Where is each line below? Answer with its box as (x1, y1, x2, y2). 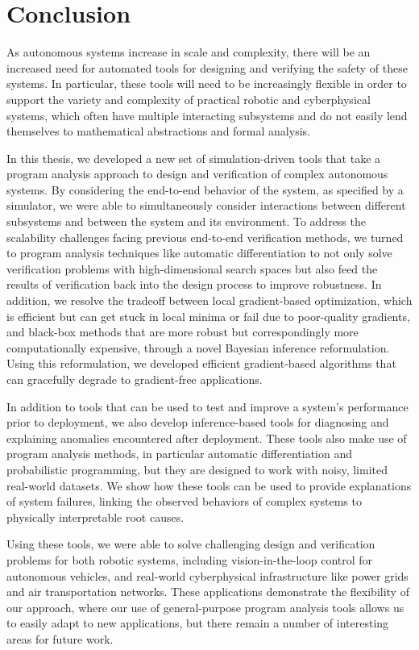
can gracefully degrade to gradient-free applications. (6, 371, 263, 387)
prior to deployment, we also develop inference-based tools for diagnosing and (6, 414, 389, 431)
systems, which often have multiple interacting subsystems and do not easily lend (6, 106, 408, 123)
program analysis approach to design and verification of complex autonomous (6, 165, 388, 182)
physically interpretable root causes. (6, 508, 185, 525)
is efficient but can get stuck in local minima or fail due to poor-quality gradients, (6, 307, 410, 324)
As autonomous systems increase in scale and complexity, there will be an (6, 44, 371, 60)
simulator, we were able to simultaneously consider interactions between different (6, 197, 406, 214)
